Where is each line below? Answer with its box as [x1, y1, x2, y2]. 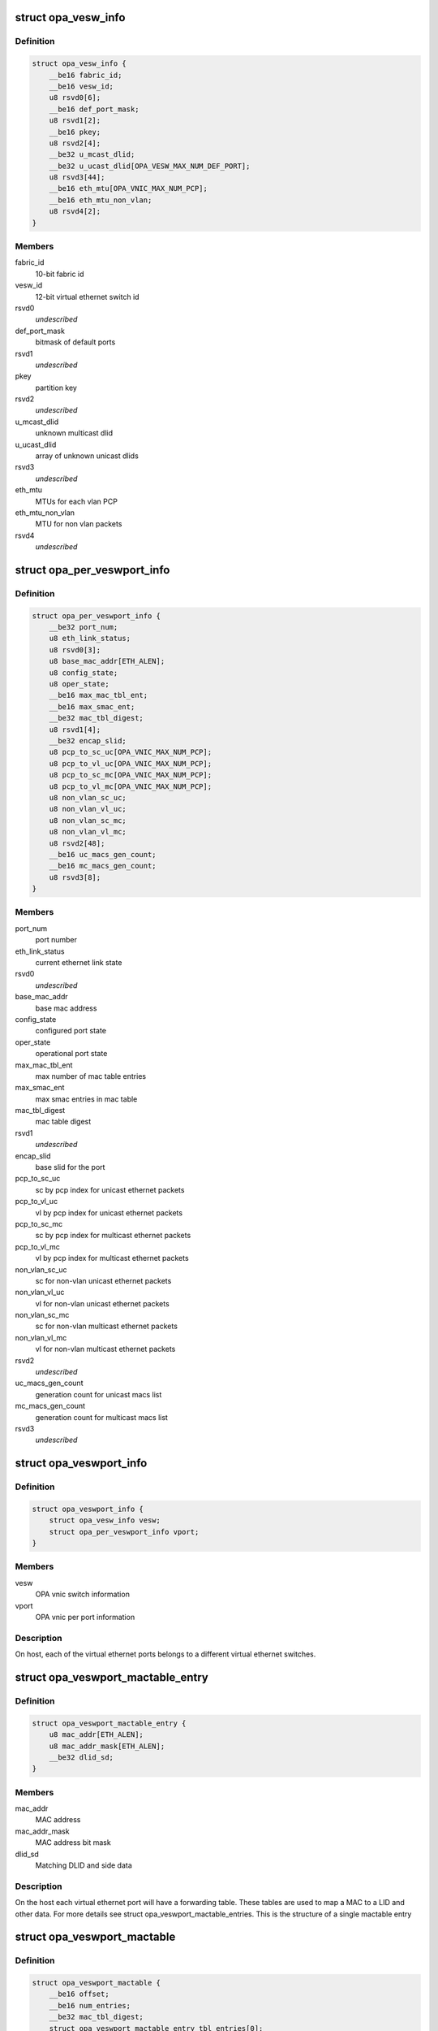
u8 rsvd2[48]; [49, 838, 105, 848]
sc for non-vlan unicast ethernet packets [35, 1275, 172, 1285]
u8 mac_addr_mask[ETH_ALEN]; [49, 1741, 165, 1751]
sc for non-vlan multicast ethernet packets [35, 1321, 178, 1332]
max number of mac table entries [35, 1071, 146, 1080]
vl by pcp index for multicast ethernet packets [35, 1254, 190, 1263]
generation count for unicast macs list [35, 1389, 162, 1399]
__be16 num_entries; [49, 2001, 131, 2010]
